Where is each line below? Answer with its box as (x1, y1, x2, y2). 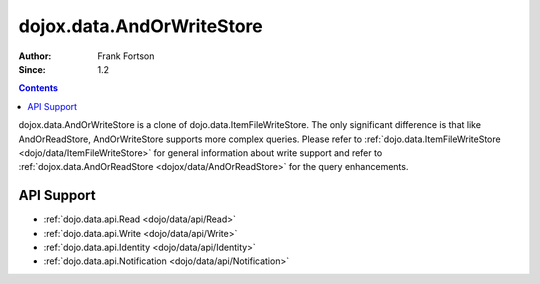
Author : (18, 50, 52, 62)
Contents (18, 82, 59, 94)
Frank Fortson (97, 50, 155, 62)
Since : (18, 63, 46, 75)
